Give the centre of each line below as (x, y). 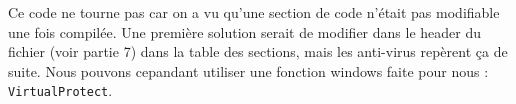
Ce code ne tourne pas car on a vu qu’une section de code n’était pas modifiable (254, 12)
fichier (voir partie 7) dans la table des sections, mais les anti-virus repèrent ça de (258, 51)
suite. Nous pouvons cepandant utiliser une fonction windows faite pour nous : (248, 70)
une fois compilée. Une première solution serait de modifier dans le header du (244, 31)
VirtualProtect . (60, 90)
